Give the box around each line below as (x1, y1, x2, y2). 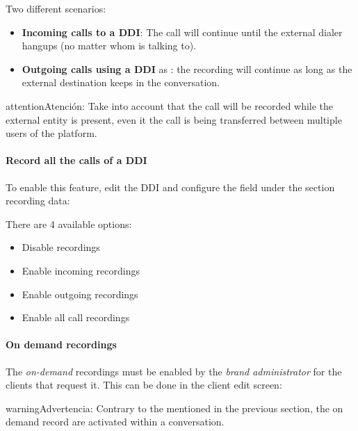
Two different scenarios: (6, 1, 106, 15)
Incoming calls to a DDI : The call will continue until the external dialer (22, 24, 343, 39)
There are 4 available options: (6, 216, 132, 231)
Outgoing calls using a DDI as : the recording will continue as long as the (22, 61, 352, 76)
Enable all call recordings (22, 310, 130, 325)
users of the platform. (6, 126, 97, 140)
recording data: (6, 193, 70, 208)
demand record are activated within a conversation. (6, 414, 225, 429)
